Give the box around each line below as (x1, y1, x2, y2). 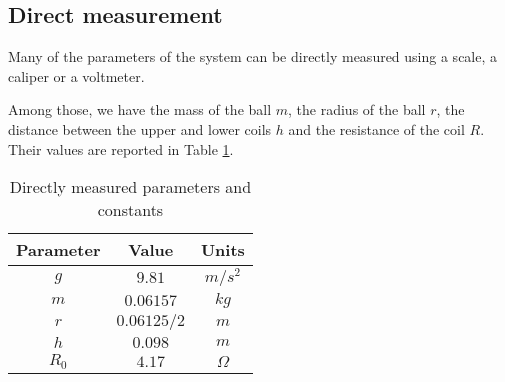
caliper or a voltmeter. (8, 65, 145, 86)
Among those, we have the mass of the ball (8, 99, 272, 120)
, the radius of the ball (288, 99, 426, 120)
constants (97, 198, 164, 222)
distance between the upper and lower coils (8, 118, 272, 139)
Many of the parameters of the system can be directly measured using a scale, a (8, 46, 498, 67)
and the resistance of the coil (288, 118, 465, 139)
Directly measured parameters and (9, 175, 252, 199)
